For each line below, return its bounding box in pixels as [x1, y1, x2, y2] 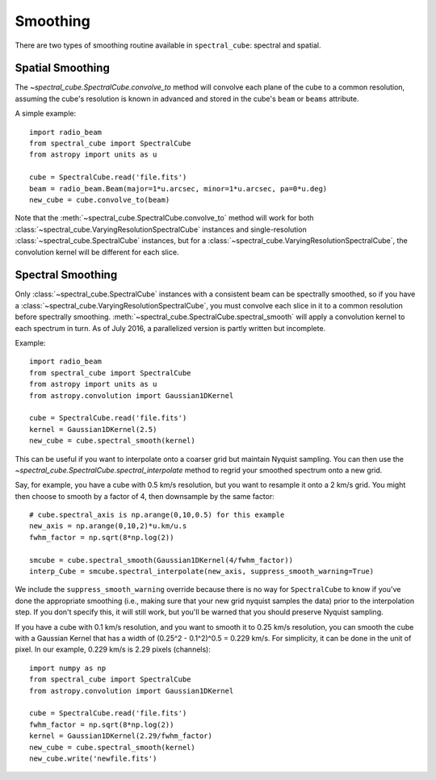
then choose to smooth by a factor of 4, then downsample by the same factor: [15, 491, 275, 501]
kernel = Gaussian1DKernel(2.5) [29, 425, 157, 434]
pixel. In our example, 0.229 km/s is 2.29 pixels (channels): [15, 644, 212, 654]
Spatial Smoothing [15, 61, 111, 75]
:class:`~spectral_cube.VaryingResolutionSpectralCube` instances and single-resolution [15, 224, 307, 234]
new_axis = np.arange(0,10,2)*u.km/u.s [29, 522, 187, 530]
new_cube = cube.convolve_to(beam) [29, 195, 170, 204]
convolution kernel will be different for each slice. [15, 247, 179, 257]
